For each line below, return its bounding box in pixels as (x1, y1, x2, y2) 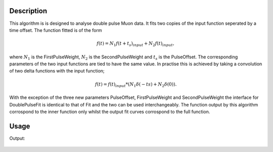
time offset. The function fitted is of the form (9, 27, 102, 33)
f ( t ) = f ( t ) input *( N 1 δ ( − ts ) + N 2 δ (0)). (95, 81, 177, 88)
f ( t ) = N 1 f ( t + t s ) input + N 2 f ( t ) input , (97, 41, 174, 48)
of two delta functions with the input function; (9, 68, 105, 74)
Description (9, 7, 48, 15)
